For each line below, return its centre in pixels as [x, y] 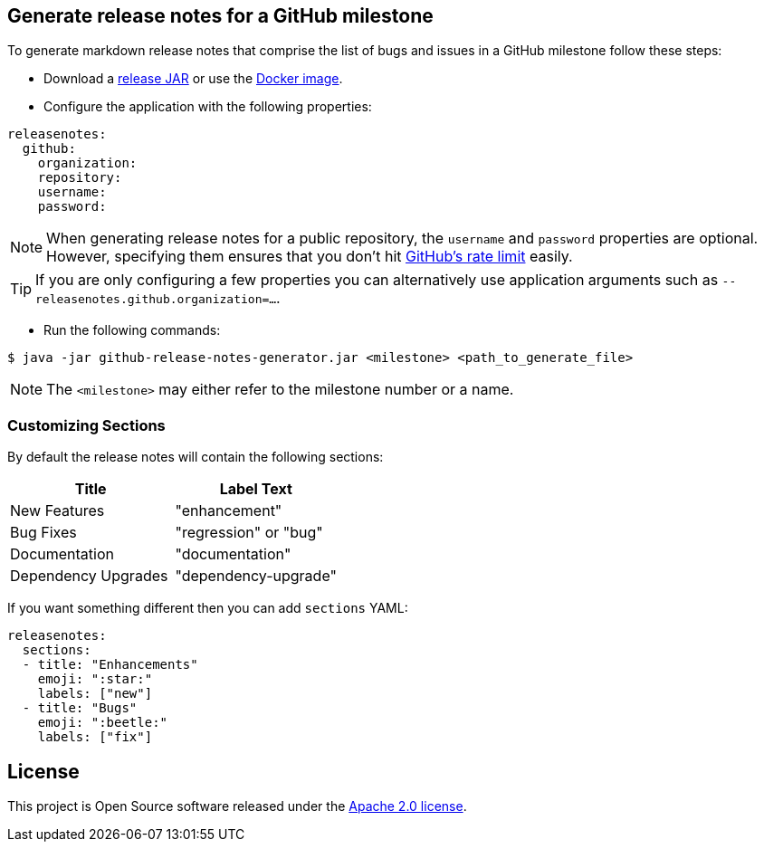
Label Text [256, 489]
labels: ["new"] [95, 694]
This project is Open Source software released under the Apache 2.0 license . [237, 806]
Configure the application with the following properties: [208, 107]
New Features [57, 511]
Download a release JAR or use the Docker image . [193, 79]
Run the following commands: [132, 330]
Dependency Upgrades [89, 576]
